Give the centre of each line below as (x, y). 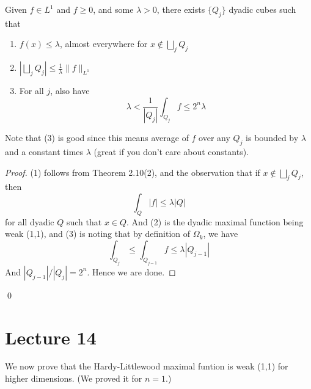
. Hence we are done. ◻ (131, 271)
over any (214, 138)
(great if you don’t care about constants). (171, 152)
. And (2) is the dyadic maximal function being (215, 221)
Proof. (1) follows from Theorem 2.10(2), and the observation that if (133, 172)
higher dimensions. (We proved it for (74, 378)
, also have (70, 91)
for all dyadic (30, 221)
